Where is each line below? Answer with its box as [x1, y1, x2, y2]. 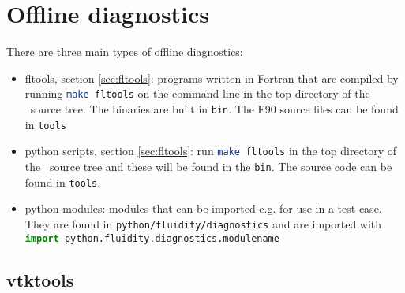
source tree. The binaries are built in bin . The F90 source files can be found [30, 100, 399, 117]
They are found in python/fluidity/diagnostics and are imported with [24, 215, 382, 232]
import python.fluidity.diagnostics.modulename [24, 232, 279, 244]
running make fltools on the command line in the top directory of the [24, 85, 370, 102]
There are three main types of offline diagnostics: [6, 43, 243, 60]
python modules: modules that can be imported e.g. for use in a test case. [24, 200, 382, 217]
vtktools [6, 267, 74, 291]
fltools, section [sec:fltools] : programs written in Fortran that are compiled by [24, 69, 399, 86]
